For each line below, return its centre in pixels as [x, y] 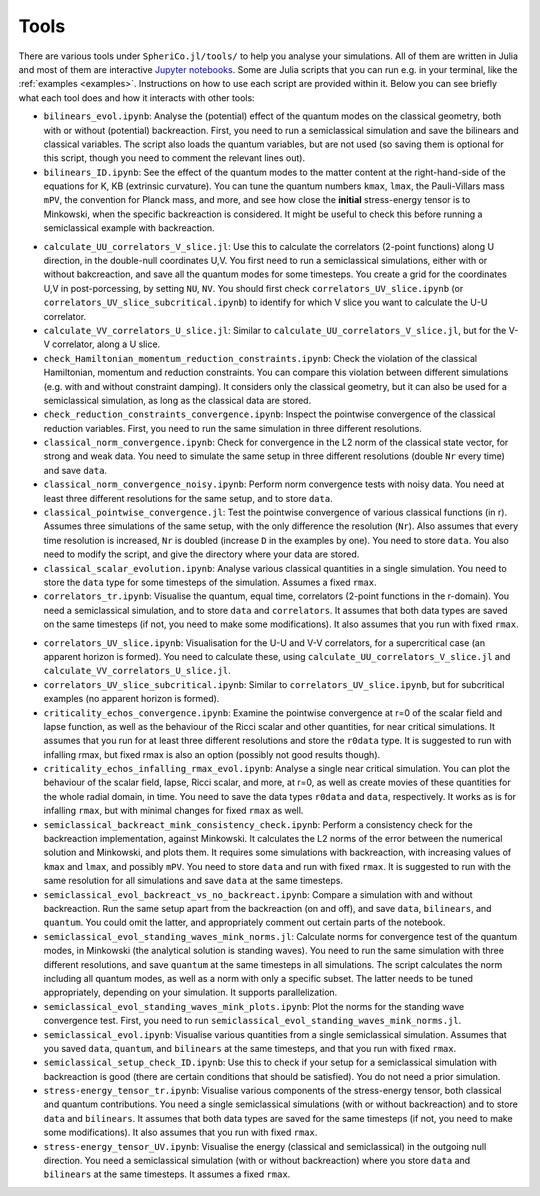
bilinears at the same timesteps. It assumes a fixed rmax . [167, 1174]
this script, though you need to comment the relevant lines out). [174, 158]
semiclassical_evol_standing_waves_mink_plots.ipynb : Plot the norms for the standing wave [254, 1006]
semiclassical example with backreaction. [129, 228]
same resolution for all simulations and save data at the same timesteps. [193, 881]
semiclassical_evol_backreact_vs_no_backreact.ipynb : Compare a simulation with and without [258, 894]
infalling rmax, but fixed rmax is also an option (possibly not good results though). [212, 754]
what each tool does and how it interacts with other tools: [136, 97]
